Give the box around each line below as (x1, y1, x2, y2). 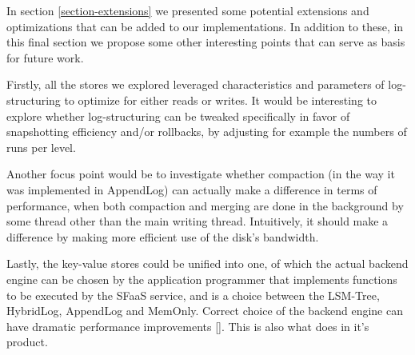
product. (6, 333, 48, 350)
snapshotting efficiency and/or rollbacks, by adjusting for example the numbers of (6, 123, 407, 140)
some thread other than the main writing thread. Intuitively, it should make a (6, 213, 389, 229)
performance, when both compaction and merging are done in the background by (6, 197, 404, 213)
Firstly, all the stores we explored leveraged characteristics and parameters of (6, 76, 385, 93)
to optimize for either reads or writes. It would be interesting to (64, 91, 377, 108)
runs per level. (6, 138, 76, 155)
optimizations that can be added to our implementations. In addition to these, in (6, 18, 404, 34)
